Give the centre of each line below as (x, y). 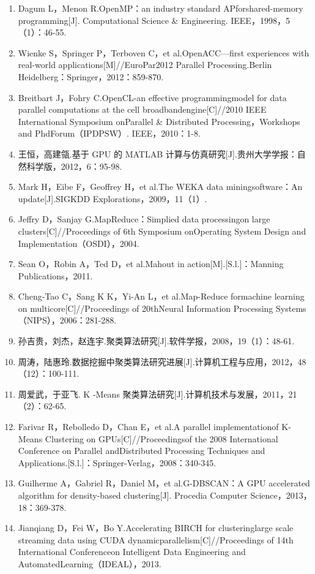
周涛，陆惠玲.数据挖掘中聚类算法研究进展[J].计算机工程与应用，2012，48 (162, 361)
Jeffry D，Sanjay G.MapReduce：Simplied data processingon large (144, 219)
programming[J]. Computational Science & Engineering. (123, 20)
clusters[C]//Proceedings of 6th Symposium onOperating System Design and (162, 231)
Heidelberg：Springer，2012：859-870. (91, 76)
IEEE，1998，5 (260, 20)
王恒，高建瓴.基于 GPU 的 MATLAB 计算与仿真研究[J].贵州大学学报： (157, 153)
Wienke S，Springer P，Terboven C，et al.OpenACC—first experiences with (164, 52)
